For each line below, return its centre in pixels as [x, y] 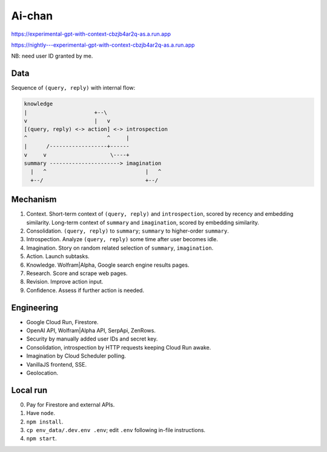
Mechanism [34, 200]
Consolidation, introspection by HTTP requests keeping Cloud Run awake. [119, 347]
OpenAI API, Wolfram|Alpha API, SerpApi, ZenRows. [91, 331]
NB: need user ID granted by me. [52, 56]
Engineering [35, 307]
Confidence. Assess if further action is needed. [85, 290]
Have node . [41, 413]
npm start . [41, 439]
